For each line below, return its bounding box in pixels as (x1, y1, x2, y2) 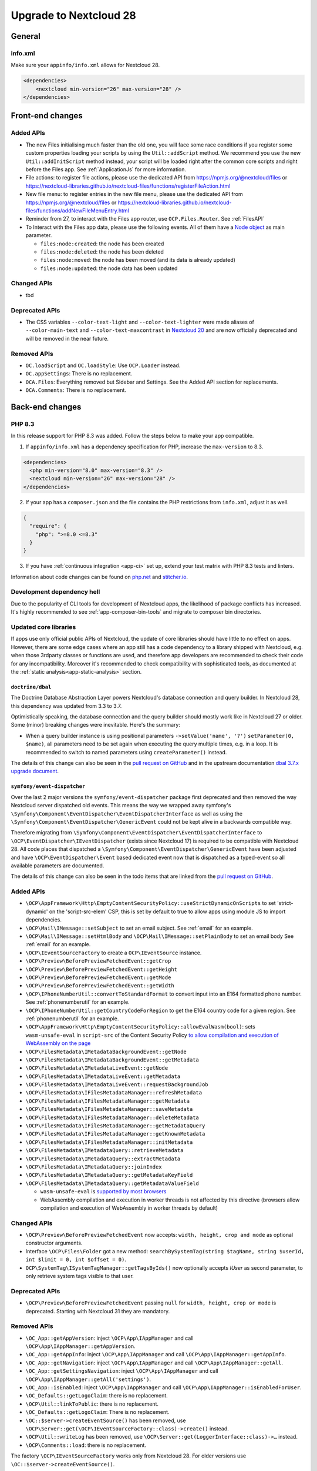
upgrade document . (11, 768, 59, 775)
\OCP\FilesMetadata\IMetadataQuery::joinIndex (25, 1163, 162, 1170)
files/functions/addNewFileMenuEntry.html (25, 207, 129, 214)
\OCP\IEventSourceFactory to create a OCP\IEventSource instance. (25, 949, 202, 956)
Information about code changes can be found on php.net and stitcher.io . (11, 573, 188, 580)
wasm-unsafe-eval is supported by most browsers (40, 1188, 167, 1195)
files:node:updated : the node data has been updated (40, 265, 178, 272)
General (11, 31, 41, 41)
